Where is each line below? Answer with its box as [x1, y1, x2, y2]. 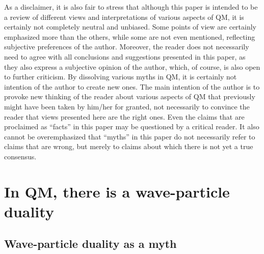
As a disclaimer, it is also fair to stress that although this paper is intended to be [4, 2, 258, 12]
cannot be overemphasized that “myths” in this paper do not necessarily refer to [4, 131, 255, 142]
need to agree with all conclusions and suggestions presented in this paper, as [4, 51, 246, 62]
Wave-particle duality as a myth [4, 236, 177, 251]
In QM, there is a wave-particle [4, 181, 230, 202]
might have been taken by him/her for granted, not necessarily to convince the [4, 101, 250, 111]
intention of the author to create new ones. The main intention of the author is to [4, 81, 260, 92]
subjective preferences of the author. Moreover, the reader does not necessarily [4, 41, 249, 52]
